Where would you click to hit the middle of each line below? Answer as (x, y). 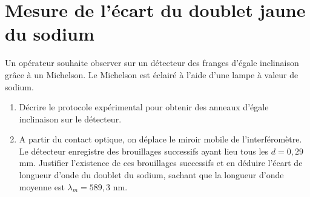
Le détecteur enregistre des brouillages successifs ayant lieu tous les (144, 151)
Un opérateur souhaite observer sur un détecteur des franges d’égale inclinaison (152, 63)
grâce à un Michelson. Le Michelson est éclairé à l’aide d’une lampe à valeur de (152, 74)
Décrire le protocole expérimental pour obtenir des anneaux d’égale (144, 107)
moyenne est (42, 186)
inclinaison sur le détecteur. (70, 119)
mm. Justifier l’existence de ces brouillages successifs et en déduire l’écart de (161, 163)
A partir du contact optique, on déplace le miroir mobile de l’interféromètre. (160, 139)
